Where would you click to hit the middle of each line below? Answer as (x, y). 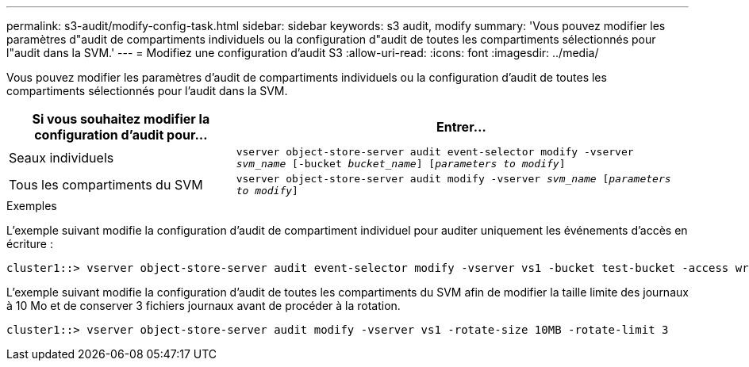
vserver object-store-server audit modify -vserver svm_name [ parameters (453, 179)
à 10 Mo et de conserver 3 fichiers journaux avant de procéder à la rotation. (204, 306)
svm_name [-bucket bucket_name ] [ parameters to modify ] (401, 164)
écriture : (30, 244)
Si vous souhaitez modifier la (121, 119)
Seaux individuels (61, 158)
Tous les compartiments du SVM (106, 185)
